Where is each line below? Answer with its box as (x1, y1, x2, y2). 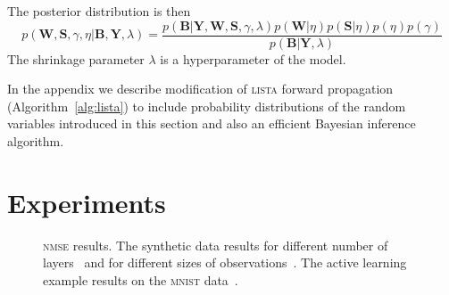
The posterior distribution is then (7, 2, 191, 20)
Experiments (7, 184, 166, 220)
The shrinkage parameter (7, 49, 145, 68)
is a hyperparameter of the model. (160, 49, 346, 68)
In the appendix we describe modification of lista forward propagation (7, 79, 394, 98)
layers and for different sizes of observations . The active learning (43, 253, 407, 272)
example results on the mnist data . (43, 270, 238, 289)
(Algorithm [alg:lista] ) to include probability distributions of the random (7, 96, 406, 115)
